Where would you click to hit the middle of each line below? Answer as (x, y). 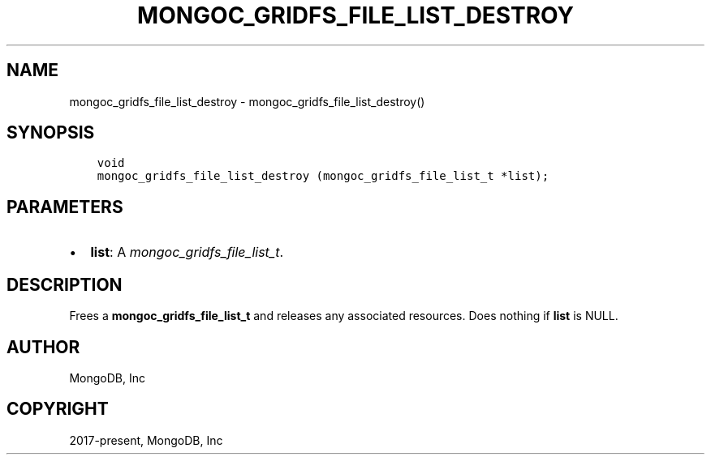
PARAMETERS (65, 207)
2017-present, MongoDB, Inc (146, 440)
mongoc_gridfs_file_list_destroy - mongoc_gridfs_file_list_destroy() (247, 101)
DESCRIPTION (65, 284)
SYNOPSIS (51, 133)
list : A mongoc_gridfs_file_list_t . (187, 252)
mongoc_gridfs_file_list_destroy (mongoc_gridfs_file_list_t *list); (323, 176)
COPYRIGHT (58, 409)
